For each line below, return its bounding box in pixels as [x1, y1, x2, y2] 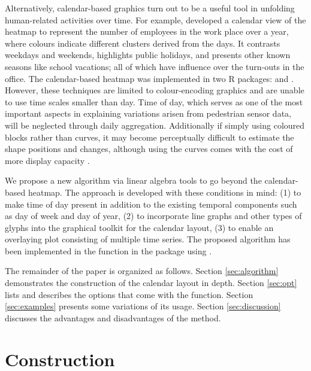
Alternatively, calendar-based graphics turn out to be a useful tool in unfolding [5, 2, 295, 14]
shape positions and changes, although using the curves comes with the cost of [5, 142, 293, 155]
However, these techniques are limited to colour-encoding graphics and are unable [5, 84, 304, 96]
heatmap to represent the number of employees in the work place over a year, [5, 25, 289, 38]
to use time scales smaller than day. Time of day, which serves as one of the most [5, 95, 303, 108]
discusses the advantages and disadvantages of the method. [5, 311, 221, 324]
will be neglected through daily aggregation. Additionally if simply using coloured [5, 118, 305, 131]
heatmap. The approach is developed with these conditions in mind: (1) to [28, 185, 301, 198]
